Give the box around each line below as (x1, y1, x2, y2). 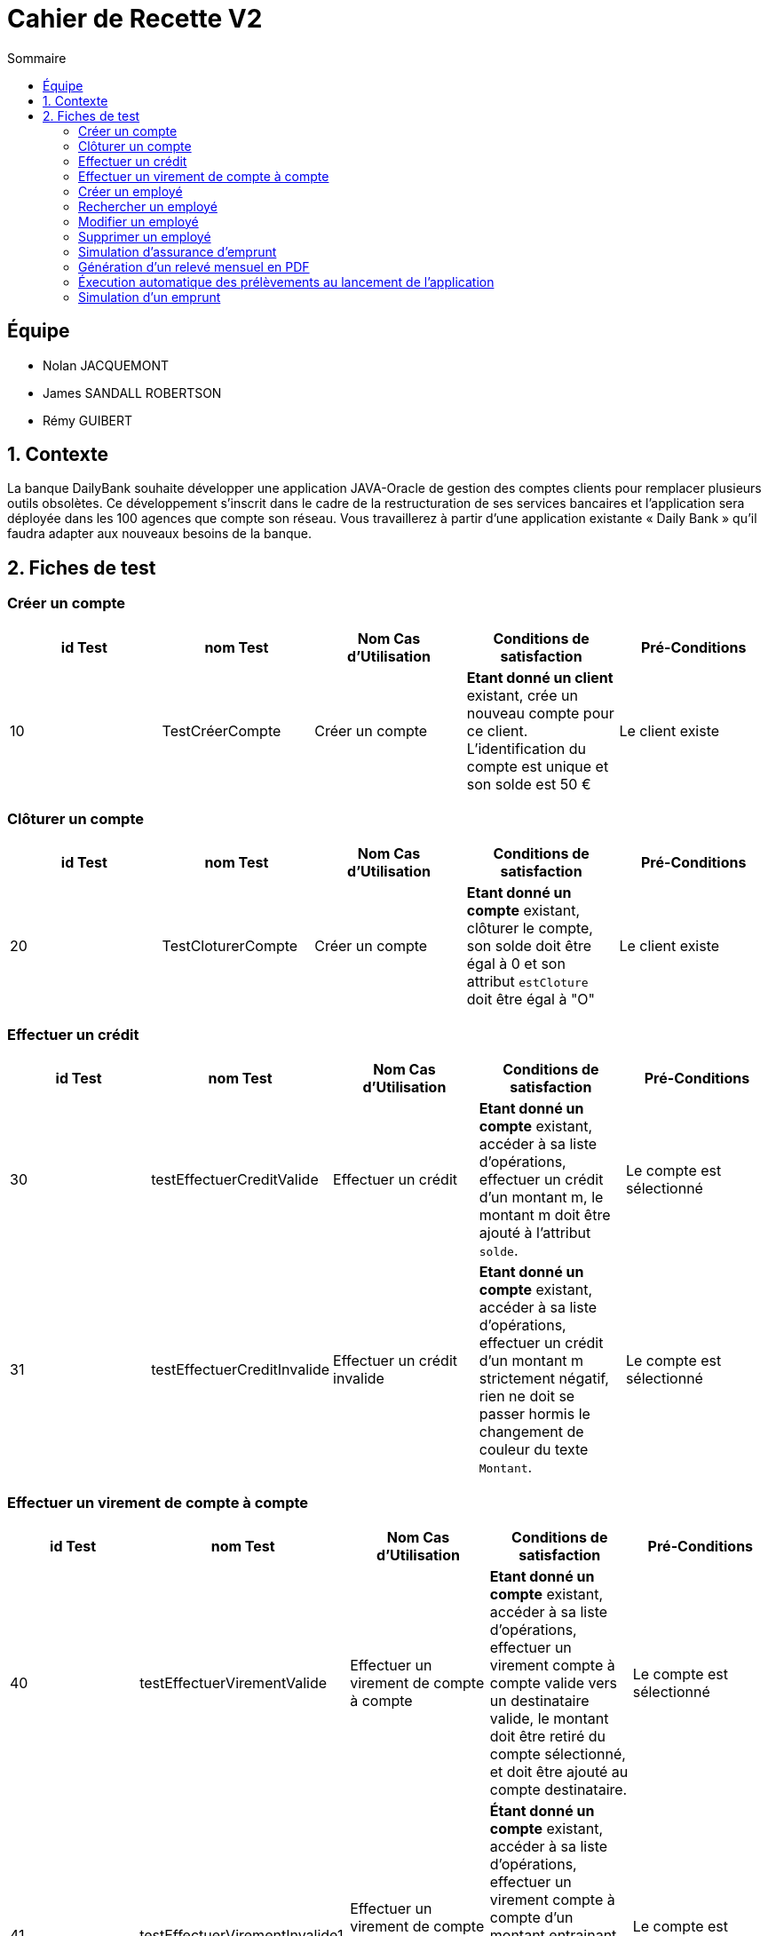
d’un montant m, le (479, 1188, 604, 1207)
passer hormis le (479, 1405, 590, 1424)
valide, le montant (489, 1709, 609, 1727)
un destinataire (489, 1691, 590, 1710)
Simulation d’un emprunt (78, 289, 221, 305)
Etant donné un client (466, 668, 614, 686)
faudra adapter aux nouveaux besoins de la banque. (7, 526, 312, 542)
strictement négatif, (479, 1369, 609, 1388)
